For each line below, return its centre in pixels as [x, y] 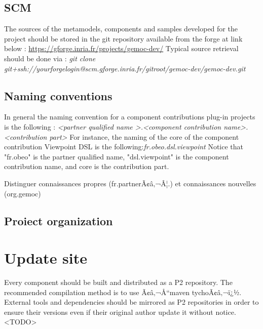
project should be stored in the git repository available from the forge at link [123, 38]
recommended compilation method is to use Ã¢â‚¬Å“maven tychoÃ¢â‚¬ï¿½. [123, 292]
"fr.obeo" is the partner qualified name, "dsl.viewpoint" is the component [117, 156]
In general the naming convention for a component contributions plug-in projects [130, 117]
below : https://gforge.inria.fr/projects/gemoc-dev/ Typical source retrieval [121, 48]
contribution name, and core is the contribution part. [87, 166]
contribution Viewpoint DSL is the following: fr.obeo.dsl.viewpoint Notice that [124, 147]
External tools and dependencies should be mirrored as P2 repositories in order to [131, 302]
